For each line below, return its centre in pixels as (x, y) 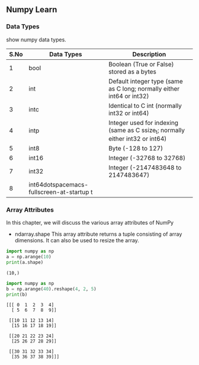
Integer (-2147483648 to (145, 167)
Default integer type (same (146, 81)
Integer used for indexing (144, 123)
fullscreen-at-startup (59, 192)
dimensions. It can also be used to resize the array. (77, 241)
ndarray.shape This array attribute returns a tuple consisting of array (98, 234)
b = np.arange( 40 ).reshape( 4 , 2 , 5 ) (51, 289)
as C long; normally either (144, 88)
